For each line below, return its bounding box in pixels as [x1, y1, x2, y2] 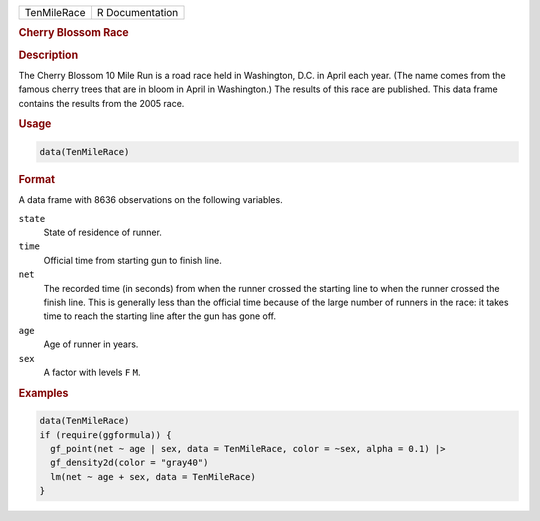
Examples [18, 386, 69, 400]
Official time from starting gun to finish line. [43, 254, 222, 266]
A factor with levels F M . [43, 366, 141, 378]
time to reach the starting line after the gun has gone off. [43, 310, 277, 322]
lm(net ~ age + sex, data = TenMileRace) [50, 471, 257, 482]
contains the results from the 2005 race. [18, 97, 185, 109]
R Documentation [96, 6, 179, 19]
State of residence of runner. [43, 226, 162, 238]
